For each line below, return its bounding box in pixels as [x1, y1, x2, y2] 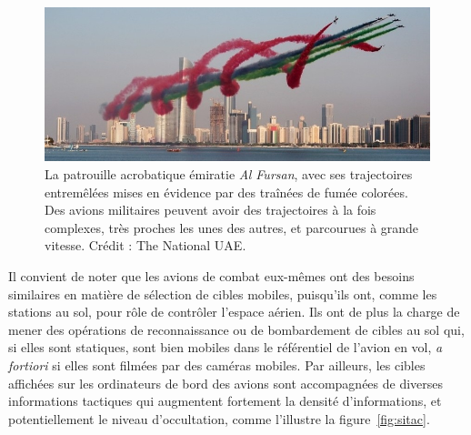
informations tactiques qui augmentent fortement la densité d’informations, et [8, 391, 442, 410]
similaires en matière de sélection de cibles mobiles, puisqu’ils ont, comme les [8, 284, 437, 303]
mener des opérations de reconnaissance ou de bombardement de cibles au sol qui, [8, 319, 465, 339]
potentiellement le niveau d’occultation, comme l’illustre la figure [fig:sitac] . [8, 409, 430, 428]
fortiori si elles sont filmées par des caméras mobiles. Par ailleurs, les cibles [8, 355, 426, 374]
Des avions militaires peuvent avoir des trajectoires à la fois [45, 200, 376, 219]
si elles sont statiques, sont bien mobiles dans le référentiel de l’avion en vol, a [8, 338, 443, 357]
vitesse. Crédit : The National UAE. [45, 236, 246, 255]
